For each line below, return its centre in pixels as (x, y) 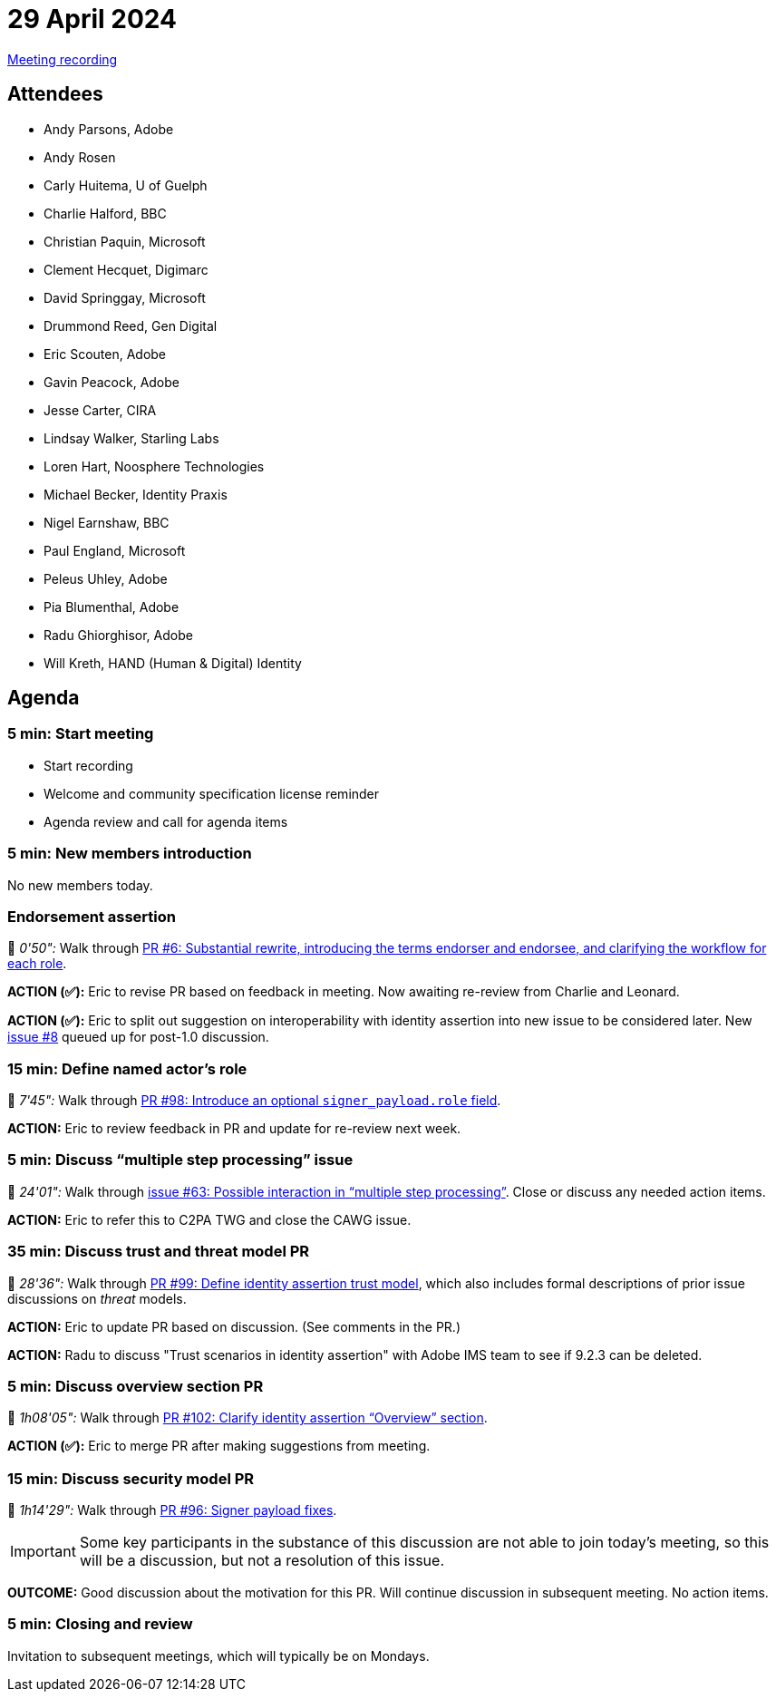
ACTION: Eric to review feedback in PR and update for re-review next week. (234, 1129)
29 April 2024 (92, 19)
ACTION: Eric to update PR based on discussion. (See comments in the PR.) (234, 1326)
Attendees (55, 94)
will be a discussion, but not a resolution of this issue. (262, 1561)
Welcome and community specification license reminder (212, 793)
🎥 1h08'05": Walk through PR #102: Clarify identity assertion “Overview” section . (247, 1418)
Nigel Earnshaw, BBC (107, 522)
